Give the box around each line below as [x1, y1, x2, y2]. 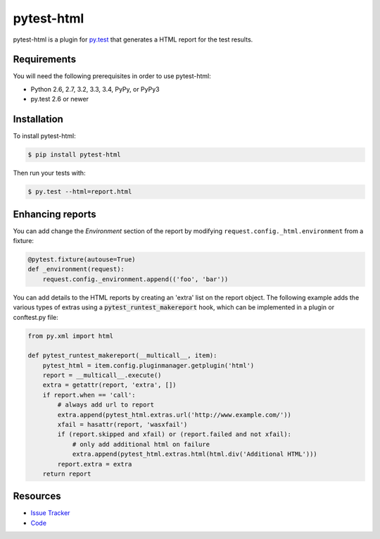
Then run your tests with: [13, 169, 86, 178]
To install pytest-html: [13, 132, 77, 140]
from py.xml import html [27, 332, 114, 340]
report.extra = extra [57, 460, 132, 468]
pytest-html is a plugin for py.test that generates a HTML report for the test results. [13, 35, 253, 44]
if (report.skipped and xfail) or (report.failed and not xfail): [57, 430, 292, 438]
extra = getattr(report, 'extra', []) [42, 381, 177, 389]
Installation [13, 113, 63, 125]
